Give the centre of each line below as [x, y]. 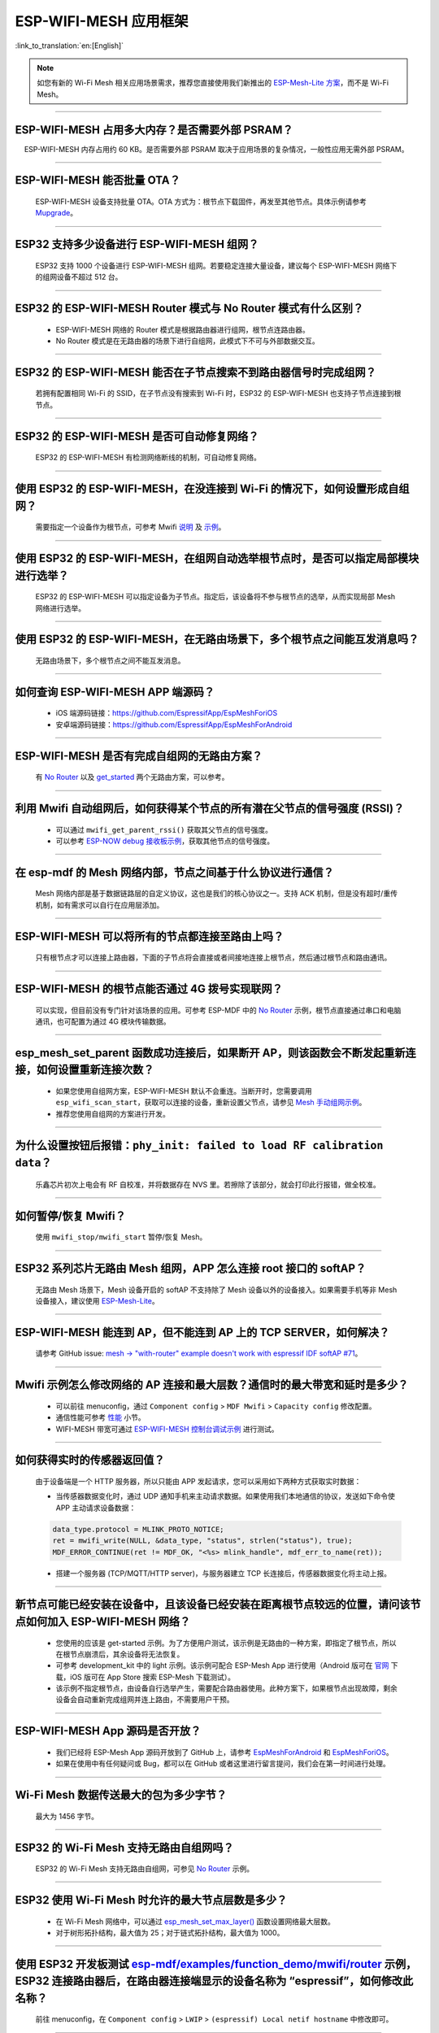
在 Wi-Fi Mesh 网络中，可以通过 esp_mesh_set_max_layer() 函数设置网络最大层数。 [195, 1921]
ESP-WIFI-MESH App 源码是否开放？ [108, 1731]
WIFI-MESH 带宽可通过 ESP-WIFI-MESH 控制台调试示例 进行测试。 [167, 1429]
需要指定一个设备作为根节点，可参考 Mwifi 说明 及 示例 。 [130, 527]
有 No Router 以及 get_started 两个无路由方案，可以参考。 [132, 777]
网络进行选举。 [60, 608]
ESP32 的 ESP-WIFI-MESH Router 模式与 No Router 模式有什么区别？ [189, 309]
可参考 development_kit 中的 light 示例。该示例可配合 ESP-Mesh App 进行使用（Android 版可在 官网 [222, 1665]
